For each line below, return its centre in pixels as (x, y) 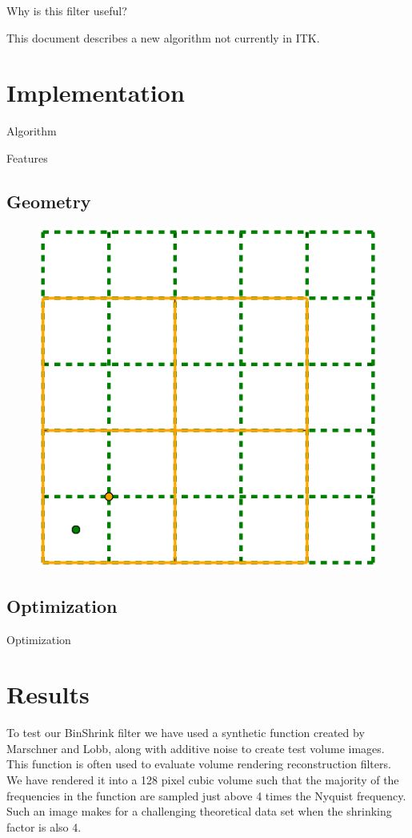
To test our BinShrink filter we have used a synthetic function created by (186, 733)
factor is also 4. (44, 826)
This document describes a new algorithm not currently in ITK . (163, 37)
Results (48, 694)
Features (27, 157)
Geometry (49, 201)
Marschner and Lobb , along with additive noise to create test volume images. (196, 748)
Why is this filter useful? (67, 10)
